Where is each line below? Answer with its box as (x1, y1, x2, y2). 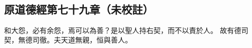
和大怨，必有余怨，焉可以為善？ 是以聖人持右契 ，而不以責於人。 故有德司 (4, 24, 248, 35)
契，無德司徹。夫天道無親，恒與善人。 (4, 34, 132, 45)
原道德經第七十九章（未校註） (4, 1, 153, 16)
